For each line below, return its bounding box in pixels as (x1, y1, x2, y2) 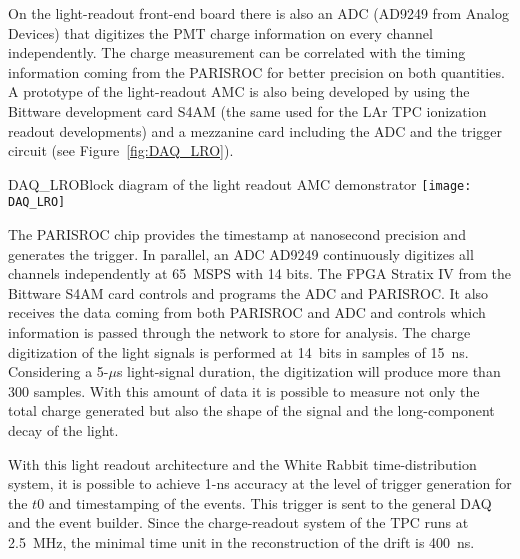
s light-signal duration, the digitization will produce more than (116, 361, 501, 382)
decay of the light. (8, 420, 119, 440)
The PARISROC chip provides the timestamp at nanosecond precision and (8, 224, 466, 245)
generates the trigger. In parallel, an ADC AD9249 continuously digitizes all (8, 243, 474, 264)
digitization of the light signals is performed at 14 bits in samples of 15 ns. (8, 341, 469, 362)
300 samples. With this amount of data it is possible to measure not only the (8, 380, 480, 401)
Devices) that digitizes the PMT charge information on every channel (8, 22, 433, 43)
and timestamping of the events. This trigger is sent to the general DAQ (48, 492, 492, 513)
